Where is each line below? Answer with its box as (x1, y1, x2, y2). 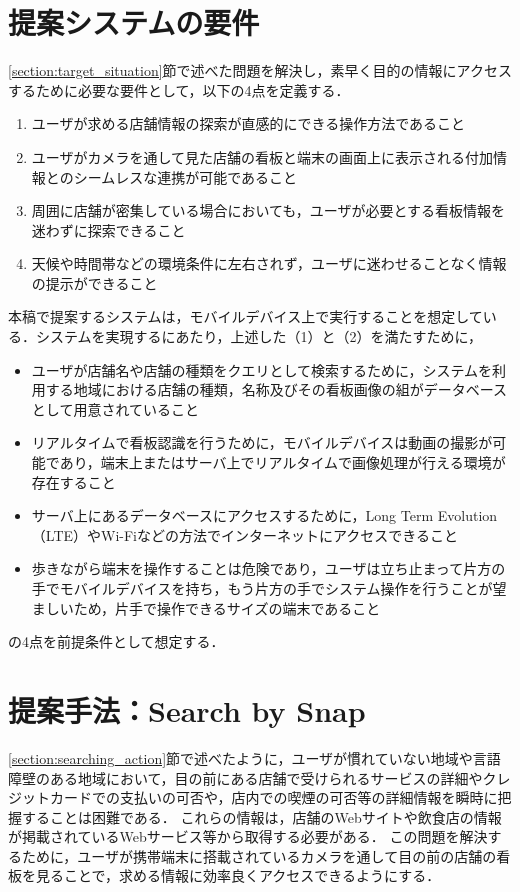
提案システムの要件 (8, 2, 260, 43)
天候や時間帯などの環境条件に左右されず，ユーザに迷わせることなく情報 (31, 253, 507, 274)
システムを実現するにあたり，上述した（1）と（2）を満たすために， (35, 326, 482, 347)
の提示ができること (31, 272, 158, 293)
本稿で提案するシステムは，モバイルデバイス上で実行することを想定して (8, 306, 483, 327)
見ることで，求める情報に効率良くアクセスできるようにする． (35, 865, 441, 886)
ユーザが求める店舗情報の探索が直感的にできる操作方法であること (31, 113, 466, 134)
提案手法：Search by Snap (8, 689, 366, 730)
